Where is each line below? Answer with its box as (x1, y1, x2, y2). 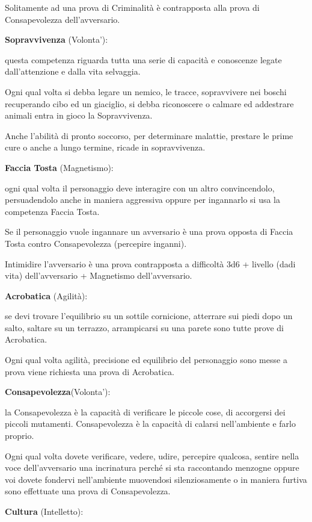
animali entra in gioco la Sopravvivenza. (5, 109, 153, 122)
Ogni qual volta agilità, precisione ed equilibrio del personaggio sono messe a (5, 353, 287, 366)
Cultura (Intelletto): (5, 505, 84, 517)
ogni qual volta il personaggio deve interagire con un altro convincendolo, (5, 181, 275, 194)
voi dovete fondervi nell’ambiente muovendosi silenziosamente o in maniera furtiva (5, 473, 307, 485)
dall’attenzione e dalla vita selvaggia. (5, 65, 141, 78)
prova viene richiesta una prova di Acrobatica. (5, 365, 174, 378)
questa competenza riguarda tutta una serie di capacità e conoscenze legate (5, 53, 282, 66)
